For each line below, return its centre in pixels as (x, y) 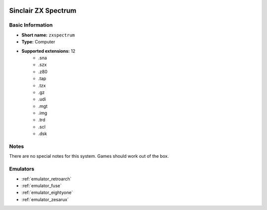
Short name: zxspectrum (48, 35)
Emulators (22, 169)
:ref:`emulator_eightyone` (47, 193)
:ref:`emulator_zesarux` (45, 199)
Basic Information (31, 25)
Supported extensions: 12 (48, 51)
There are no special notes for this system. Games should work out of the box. (89, 156)
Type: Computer (38, 42)
